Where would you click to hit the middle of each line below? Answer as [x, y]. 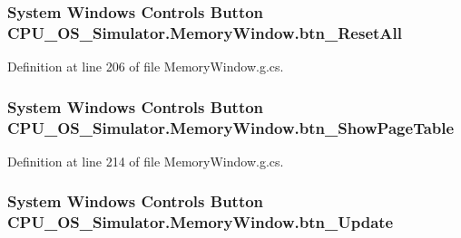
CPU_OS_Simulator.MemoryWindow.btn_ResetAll [205, 32]
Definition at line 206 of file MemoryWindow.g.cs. [146, 67]
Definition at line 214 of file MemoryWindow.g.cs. [146, 161]
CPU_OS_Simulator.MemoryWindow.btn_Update [201, 222]
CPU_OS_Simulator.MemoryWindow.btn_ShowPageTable [231, 127]
